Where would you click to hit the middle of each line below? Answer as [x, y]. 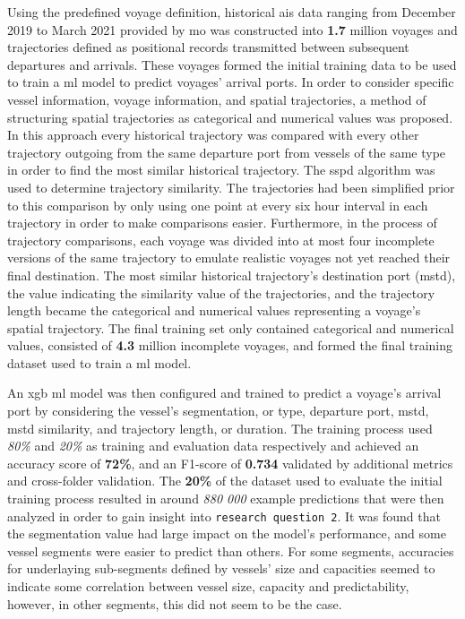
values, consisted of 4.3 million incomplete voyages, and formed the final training [230, 345]
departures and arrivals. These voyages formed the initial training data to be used [232, 64]
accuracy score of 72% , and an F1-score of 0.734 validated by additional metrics [230, 463]
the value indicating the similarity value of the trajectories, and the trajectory [221, 292]
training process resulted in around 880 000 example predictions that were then [226, 499]
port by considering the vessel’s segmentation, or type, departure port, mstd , [218, 411]
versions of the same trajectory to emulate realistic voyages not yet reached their [229, 258]
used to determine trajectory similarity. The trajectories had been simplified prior [231, 187]
